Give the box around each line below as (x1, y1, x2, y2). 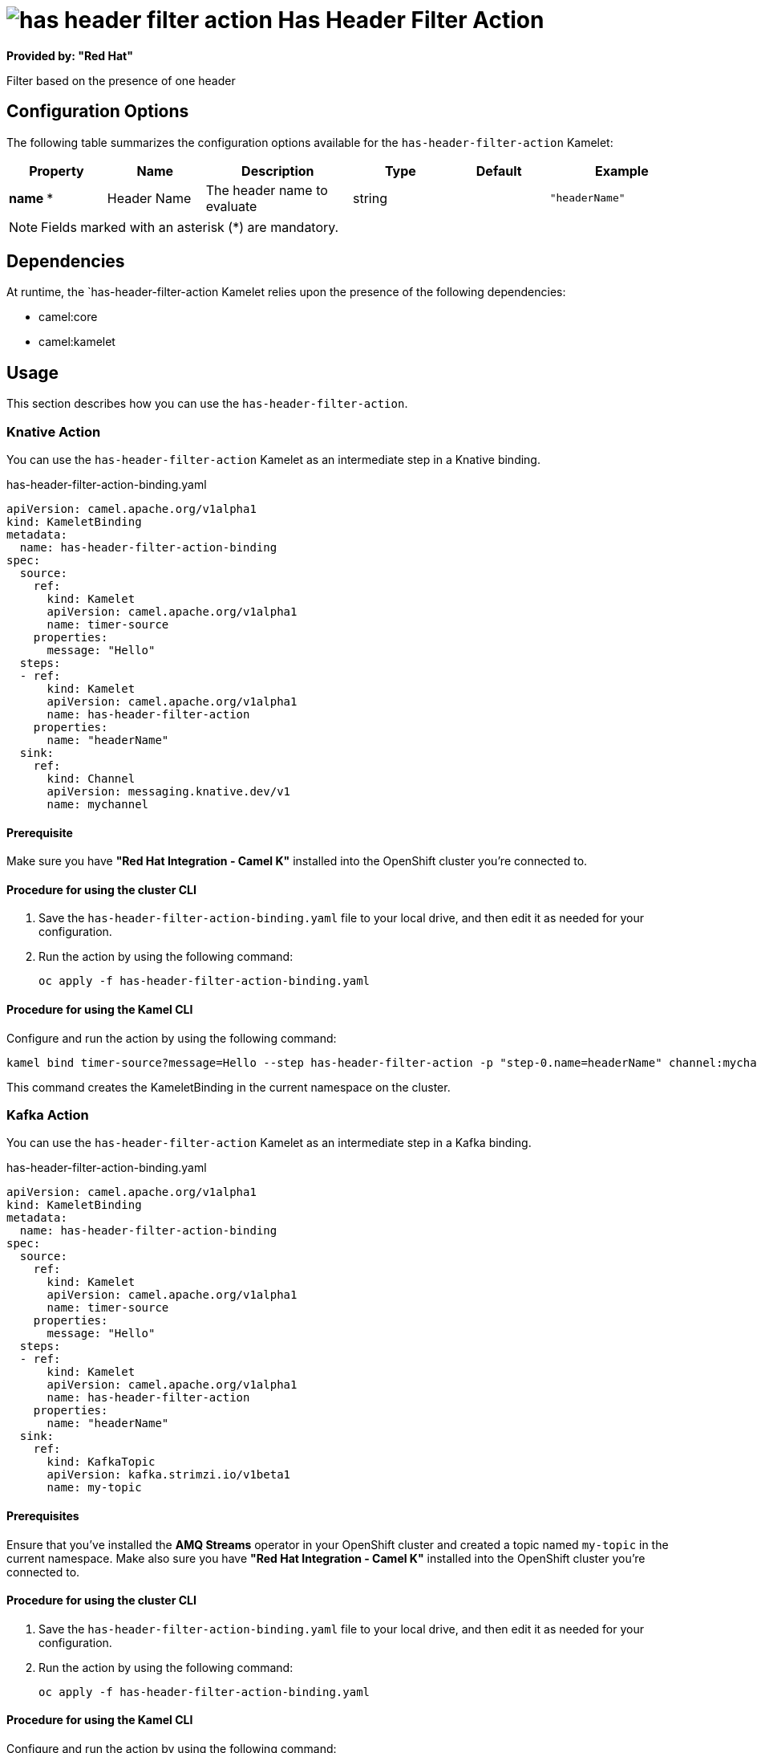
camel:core (38, 310, 98, 324)
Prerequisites (6, 1509, 79, 1523)
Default (476, 162, 522, 179)
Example (594, 162, 649, 179)
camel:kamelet (38, 335, 115, 349)
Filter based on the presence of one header (6, 73, 236, 87)
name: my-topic (47, 1481, 142, 1495)
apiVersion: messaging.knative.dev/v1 (47, 785, 291, 799)
